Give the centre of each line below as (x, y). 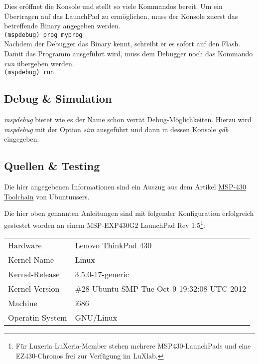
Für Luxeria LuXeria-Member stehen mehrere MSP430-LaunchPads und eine (133, 346)
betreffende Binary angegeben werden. (62, 26)
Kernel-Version (34, 289)
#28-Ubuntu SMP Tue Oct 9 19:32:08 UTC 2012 (161, 289)
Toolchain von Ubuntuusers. (47, 196)
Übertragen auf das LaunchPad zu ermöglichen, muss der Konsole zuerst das (121, 16)
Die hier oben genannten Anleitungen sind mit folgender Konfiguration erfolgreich (129, 213)
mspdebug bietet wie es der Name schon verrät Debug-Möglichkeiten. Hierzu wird (128, 119)
